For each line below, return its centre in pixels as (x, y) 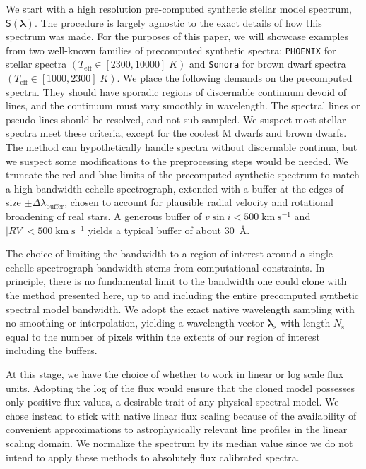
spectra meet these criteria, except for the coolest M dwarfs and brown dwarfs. (176, 133)
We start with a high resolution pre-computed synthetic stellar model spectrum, (179, 8)
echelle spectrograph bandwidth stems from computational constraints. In (165, 267)
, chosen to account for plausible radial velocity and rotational (199, 202)
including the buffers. (52, 350)
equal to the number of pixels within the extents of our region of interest (163, 336)
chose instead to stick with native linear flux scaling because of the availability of (181, 415)
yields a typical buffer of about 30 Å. (169, 230)
